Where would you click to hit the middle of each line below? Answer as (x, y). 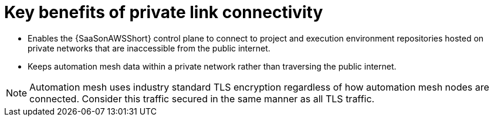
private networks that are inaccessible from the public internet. (149, 48)
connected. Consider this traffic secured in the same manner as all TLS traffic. (202, 98)
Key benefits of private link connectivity (164, 12)
